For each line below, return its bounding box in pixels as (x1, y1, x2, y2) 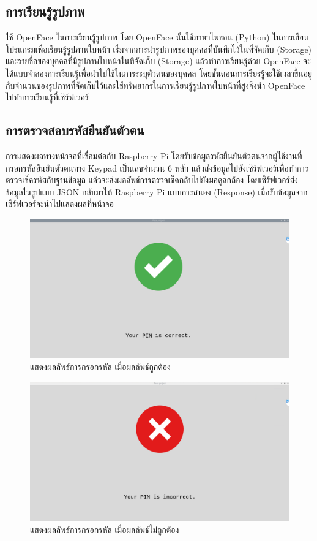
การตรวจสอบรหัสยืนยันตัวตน (6, 121, 144, 140)
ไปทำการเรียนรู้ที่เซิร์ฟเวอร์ (6, 91, 89, 104)
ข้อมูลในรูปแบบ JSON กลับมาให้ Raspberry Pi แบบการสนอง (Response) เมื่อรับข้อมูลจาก (6, 185, 308, 198)
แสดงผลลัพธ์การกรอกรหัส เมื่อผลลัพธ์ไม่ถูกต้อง (30, 523, 179, 536)
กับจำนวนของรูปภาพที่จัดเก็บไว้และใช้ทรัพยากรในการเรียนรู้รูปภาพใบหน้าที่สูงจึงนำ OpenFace (6, 78, 305, 91)
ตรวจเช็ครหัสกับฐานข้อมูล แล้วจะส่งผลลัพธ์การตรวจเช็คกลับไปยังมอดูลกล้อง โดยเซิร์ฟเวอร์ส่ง (6, 173, 298, 186)
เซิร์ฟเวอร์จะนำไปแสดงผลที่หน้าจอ (6, 197, 114, 210)
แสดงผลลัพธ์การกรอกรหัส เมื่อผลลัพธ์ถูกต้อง (30, 360, 171, 373)
